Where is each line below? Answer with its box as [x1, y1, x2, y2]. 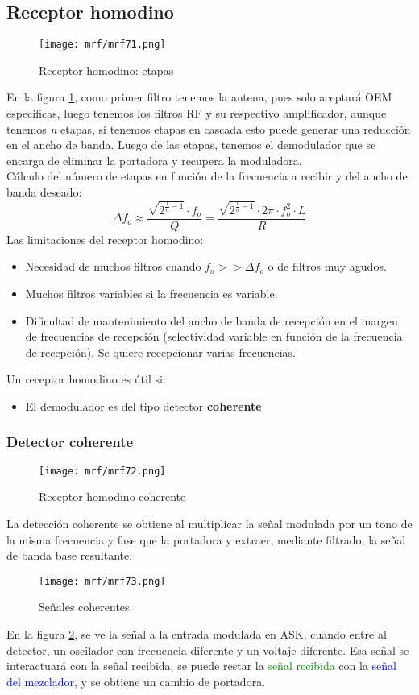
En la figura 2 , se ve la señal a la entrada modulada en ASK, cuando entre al [6, 626, 387, 643]
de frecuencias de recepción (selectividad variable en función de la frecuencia [25, 328, 403, 345]
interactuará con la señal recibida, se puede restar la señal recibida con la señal [6, 657, 397, 674]
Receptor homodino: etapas [39, 61, 174, 78]
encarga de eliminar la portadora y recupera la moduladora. [6, 151, 302, 168]
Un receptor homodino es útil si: [6, 370, 166, 387]
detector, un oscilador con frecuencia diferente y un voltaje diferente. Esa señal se [6, 641, 409, 658]
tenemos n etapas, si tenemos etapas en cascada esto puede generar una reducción [6, 120, 411, 137]
